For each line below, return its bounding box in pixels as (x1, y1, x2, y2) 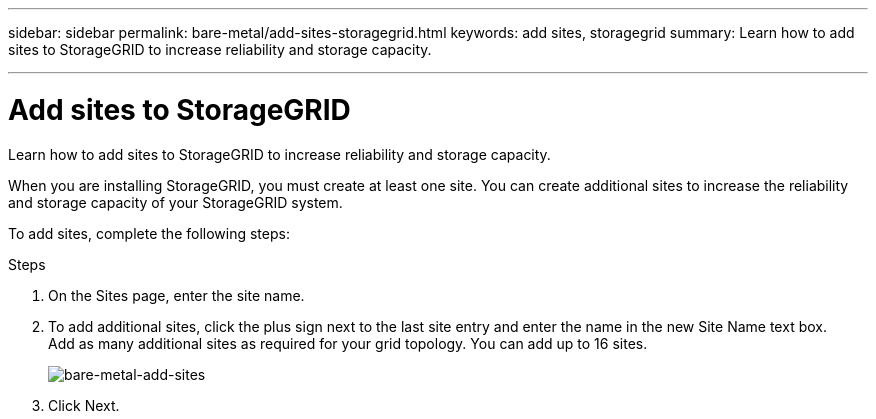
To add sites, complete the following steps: (8, 224, 290, 242)
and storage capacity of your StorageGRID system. (8, 193, 343, 211)
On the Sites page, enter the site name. (48, 286, 305, 304)
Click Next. (48, 396, 120, 414)
